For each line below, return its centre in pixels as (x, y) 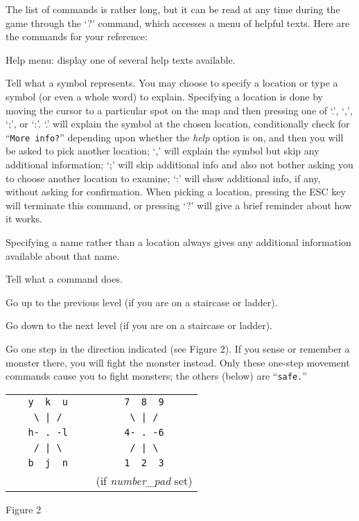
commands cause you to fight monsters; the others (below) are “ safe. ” (156, 376)
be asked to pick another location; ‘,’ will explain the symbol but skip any (163, 151)
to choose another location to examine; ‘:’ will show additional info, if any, (163, 178)
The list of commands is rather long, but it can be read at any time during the (173, 9)
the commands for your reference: (77, 36)
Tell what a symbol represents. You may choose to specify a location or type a (172, 83)
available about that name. (63, 255)
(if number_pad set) (144, 480)
